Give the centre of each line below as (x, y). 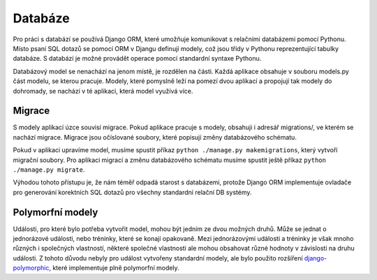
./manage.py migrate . (49, 169)
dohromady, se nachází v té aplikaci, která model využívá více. (103, 91)
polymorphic (31, 268)
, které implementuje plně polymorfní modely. (114, 268)
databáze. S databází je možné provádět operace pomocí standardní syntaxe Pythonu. (137, 59)
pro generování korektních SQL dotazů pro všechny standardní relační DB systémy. (132, 192)
